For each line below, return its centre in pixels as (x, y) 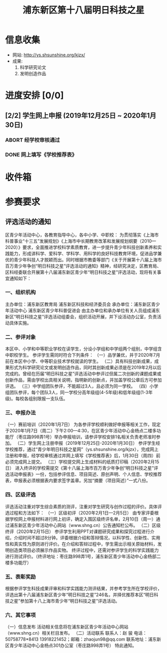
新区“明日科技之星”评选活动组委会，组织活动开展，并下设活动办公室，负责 (81, 316)
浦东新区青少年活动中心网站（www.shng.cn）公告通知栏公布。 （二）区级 (85, 525)
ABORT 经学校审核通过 (33, 140)
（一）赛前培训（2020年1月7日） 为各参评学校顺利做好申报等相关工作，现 (81, 424)
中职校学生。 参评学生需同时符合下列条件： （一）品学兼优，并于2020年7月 (83, 355)
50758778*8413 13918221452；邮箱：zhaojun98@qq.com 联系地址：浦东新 (83, 639)
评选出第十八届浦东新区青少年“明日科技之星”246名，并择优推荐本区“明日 (80, 595)
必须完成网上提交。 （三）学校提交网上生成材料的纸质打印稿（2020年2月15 (82, 462)
